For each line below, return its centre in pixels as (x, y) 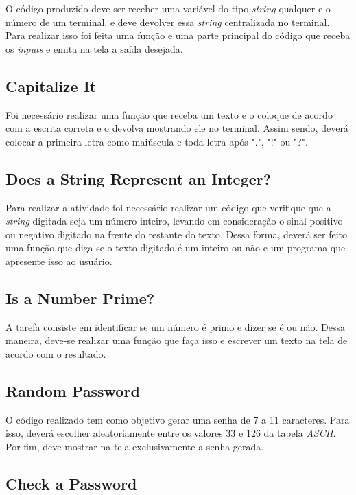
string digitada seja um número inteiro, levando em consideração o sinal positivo (174, 221)
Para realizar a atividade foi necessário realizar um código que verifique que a (168, 207)
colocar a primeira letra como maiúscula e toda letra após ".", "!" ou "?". (157, 141)
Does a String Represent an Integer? (139, 178)
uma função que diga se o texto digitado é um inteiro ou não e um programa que (176, 247)
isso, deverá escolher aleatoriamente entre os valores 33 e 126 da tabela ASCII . (171, 433)
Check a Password (71, 483)
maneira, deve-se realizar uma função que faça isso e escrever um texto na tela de (177, 340)
